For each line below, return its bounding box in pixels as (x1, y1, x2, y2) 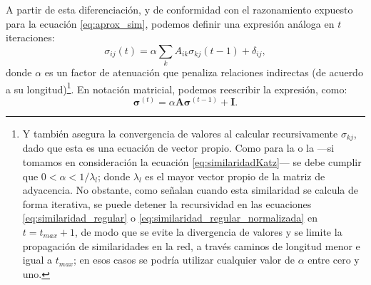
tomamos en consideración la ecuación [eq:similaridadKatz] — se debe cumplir (22, 155, 362, 170)
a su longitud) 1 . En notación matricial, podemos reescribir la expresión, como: (6, 79, 347, 96)
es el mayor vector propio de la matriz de (145, 168, 325, 183)
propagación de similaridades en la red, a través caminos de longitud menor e (22, 238, 360, 253)
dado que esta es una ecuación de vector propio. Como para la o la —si (22, 140, 335, 155)
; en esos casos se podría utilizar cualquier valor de (73, 252, 295, 267)
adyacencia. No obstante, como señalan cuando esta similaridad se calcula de (22, 182, 358, 197)
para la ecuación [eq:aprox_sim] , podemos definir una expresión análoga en (6, 16, 335, 31)
